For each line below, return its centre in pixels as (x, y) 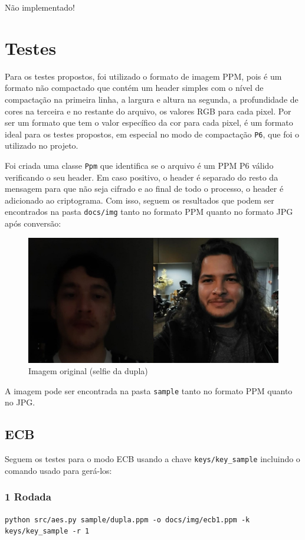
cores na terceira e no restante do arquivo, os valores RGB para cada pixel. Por (148, 111)
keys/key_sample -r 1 (47, 531)
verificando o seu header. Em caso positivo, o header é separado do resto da (142, 177)
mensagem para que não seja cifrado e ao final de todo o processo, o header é (144, 189)
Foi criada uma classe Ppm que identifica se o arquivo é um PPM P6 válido (139, 165)
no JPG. (20, 402)
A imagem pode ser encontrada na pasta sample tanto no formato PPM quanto (149, 390)
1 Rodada (28, 497)
